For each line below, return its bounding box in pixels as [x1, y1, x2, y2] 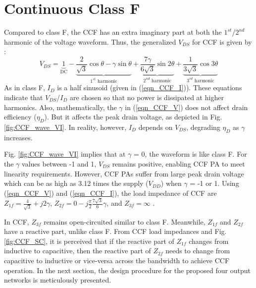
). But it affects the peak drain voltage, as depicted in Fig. [44, 112, 222, 122]
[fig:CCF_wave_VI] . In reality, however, [4, 121, 127, 132]
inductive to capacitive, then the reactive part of [4, 245, 151, 256]
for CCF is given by [192, 36, 252, 47]
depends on [138, 121, 173, 132]
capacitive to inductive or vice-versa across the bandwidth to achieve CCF [4, 255, 230, 266]
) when [160, 178, 182, 188]
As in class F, [4, 82, 45, 93]
